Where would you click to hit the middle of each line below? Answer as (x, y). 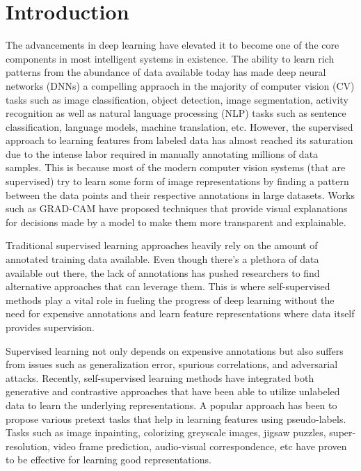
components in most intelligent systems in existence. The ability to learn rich (170, 58)
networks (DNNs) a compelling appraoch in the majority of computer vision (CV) (180, 85)
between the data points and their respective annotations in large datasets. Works (180, 194)
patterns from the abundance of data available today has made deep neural (166, 72)
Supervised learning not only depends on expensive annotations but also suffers (175, 350)
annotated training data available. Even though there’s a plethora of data (162, 259)
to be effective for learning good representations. (109, 460)
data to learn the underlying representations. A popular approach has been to (171, 405)
